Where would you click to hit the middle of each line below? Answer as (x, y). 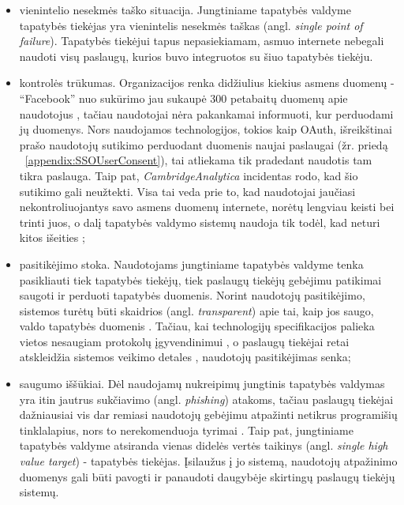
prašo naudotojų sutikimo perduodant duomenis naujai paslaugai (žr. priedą (204, 144)
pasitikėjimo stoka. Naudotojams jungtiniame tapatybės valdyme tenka (191, 264)
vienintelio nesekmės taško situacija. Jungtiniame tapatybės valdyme (185, 9)
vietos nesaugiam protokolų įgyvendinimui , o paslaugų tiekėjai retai (184, 341)
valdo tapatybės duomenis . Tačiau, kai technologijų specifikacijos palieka (197, 326)
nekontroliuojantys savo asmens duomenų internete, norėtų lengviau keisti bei (207, 207)
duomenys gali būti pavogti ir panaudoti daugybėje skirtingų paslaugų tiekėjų (207, 476)
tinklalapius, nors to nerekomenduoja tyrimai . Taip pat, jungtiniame (186, 430)
